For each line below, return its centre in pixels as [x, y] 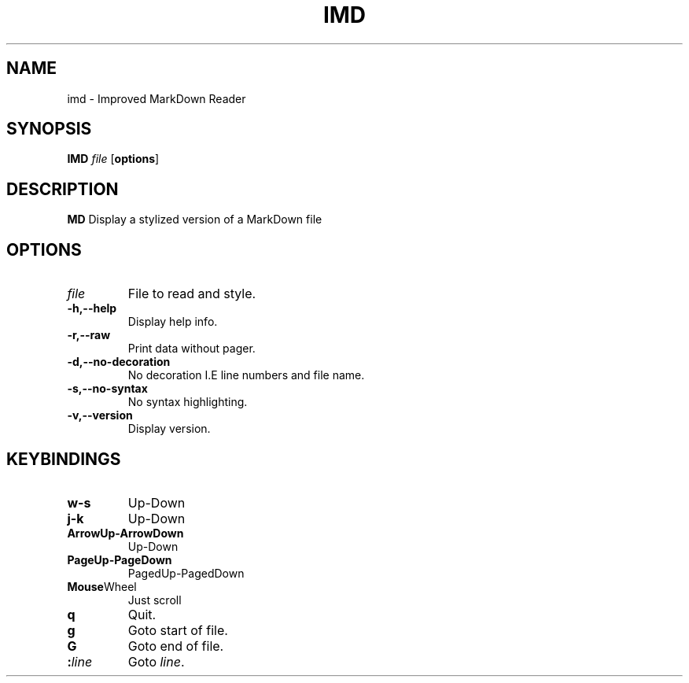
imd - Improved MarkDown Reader [157, 98]
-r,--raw [89, 335]
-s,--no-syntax [107, 389]
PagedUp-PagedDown [186, 573]
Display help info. [173, 322]
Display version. [169, 429]
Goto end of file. [176, 646]
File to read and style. [192, 294]
